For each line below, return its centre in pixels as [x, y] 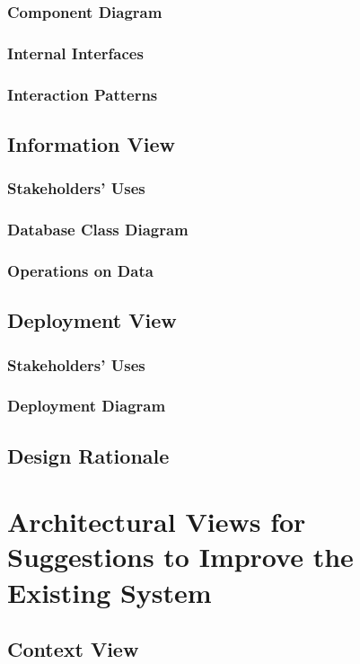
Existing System [110, 592]
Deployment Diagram [87, 406]
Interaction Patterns [83, 94]
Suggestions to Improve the [180, 557]
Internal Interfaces [75, 53]
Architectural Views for [157, 522]
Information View [91, 143]
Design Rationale [88, 455]
